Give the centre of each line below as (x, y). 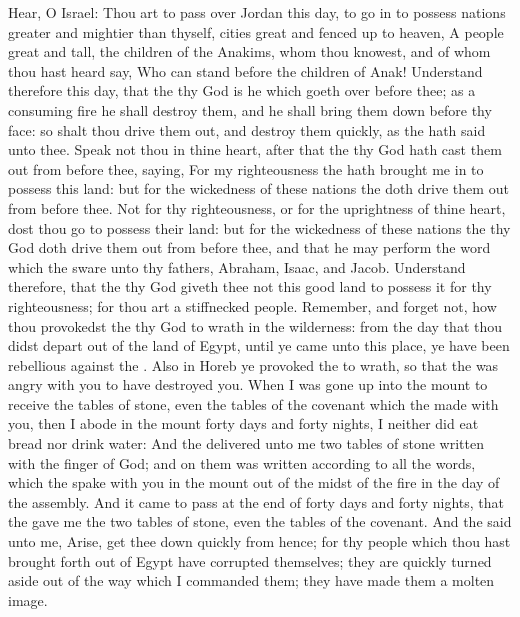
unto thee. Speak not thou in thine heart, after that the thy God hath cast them (255, 149)
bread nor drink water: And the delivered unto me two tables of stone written (246, 443)
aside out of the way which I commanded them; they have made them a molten (251, 580)
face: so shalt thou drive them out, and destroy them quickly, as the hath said (247, 129)
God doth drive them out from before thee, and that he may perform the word (249, 247)
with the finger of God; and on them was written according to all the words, (242, 462)
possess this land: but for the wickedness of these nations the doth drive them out (258, 188)
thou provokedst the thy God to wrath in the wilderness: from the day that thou (255, 325)
